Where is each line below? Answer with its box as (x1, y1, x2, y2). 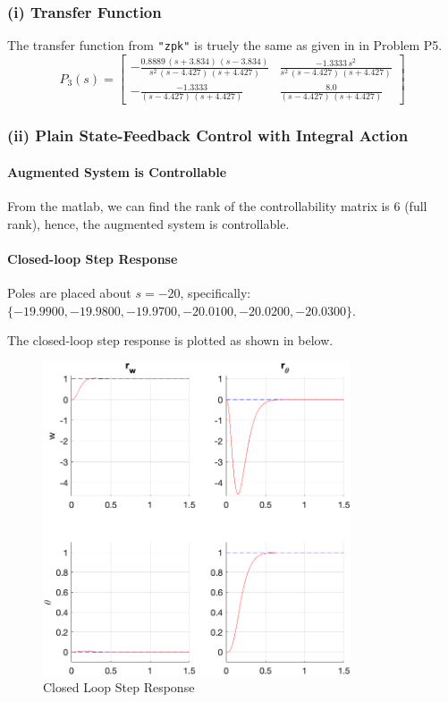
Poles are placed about (7, 283, 131, 302)
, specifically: (180, 283, 251, 302)
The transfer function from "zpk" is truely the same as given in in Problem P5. (7, 36, 443, 55)
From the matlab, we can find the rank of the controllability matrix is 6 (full (7, 197, 427, 216)
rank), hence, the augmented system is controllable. (7, 214, 290, 233)
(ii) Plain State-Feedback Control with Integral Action (7, 124, 409, 147)
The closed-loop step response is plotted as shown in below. (7, 331, 334, 350)
